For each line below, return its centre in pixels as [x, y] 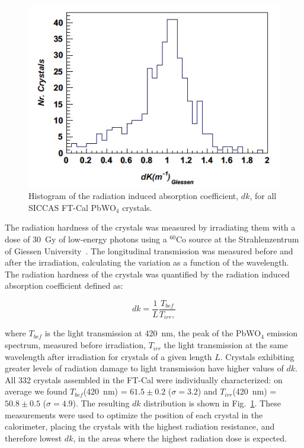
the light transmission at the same [226, 345]
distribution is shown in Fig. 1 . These [212, 403]
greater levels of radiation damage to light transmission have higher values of [144, 368]
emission [282, 333]
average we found [36, 391]
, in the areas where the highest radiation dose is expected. [180, 438]
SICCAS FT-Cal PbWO [72, 207]
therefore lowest [33, 438]
